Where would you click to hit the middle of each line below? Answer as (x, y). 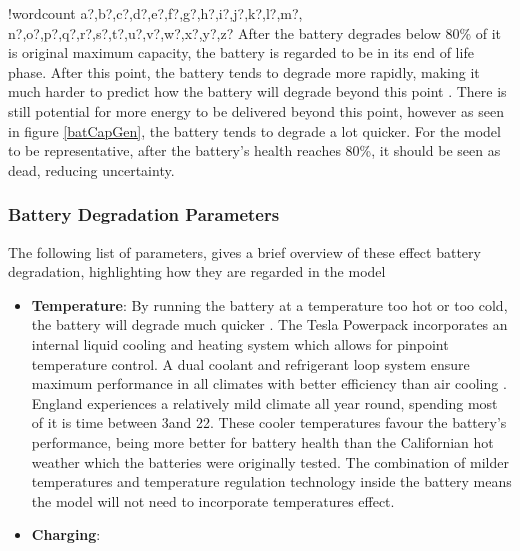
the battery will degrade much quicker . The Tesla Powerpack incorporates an (269, 324)
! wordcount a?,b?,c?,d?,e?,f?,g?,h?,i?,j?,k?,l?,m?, (155, 13)
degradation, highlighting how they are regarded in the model (197, 271)
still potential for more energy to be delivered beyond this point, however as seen (256, 110)
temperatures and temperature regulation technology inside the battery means (271, 481)
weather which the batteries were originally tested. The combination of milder (270, 461)
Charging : (66, 534)
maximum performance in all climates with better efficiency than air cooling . (269, 383)
